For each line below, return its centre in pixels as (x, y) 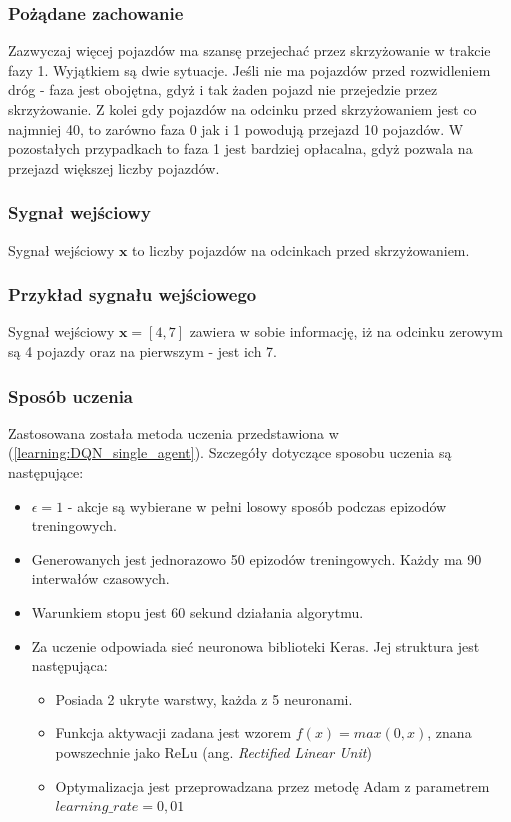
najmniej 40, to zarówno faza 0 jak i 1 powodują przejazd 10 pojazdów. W (236, 128)
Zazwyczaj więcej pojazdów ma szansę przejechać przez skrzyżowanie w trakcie (249, 50)
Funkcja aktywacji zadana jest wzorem (173, 732)
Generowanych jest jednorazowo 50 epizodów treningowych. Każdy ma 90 (256, 558)
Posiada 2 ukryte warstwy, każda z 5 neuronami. (204, 698)
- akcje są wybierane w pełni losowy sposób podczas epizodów (257, 505)
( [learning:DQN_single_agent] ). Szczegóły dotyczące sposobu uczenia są (230, 452)
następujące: (46, 472)
